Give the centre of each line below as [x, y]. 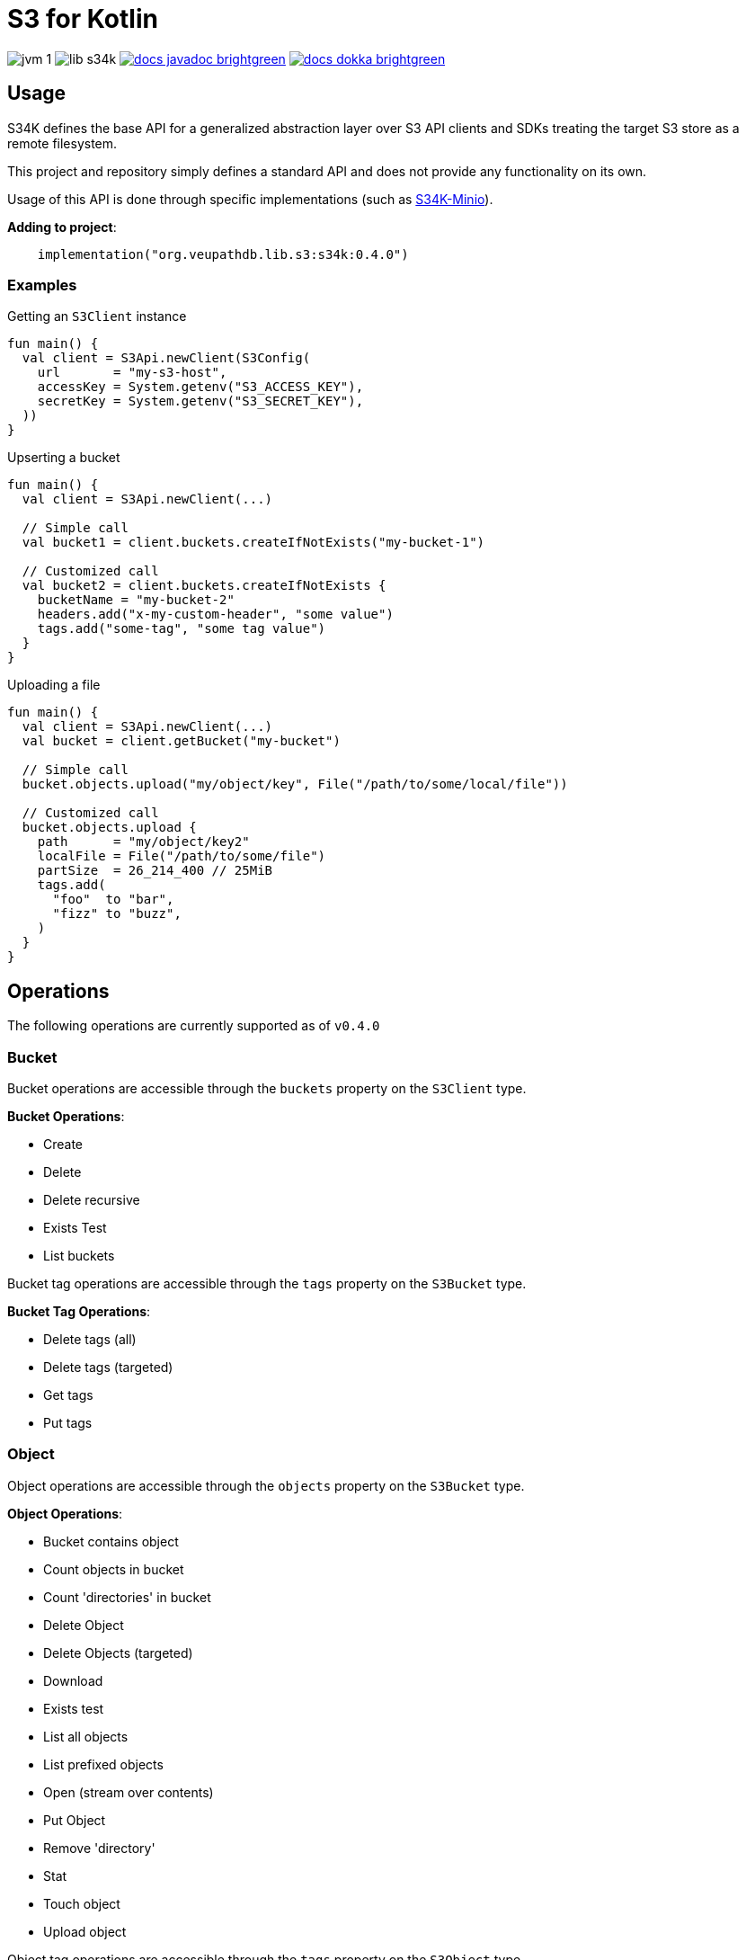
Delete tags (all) [90, 1339]
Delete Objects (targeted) [118, 1653]
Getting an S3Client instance [97, 316]
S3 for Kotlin [83, 19]
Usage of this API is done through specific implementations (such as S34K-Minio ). [250, 199]
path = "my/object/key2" [143, 842]
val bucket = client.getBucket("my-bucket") [181, 741]
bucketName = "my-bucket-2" [136, 600]
